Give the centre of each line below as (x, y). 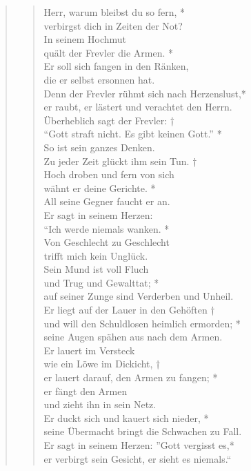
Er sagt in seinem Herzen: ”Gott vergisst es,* (139, 445)
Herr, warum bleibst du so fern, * (114, 12)
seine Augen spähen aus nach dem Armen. (133, 337)
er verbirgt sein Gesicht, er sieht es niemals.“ (138, 458)
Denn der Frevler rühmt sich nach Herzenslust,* (145, 93)
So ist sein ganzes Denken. (99, 147)
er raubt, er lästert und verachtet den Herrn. (138, 107)
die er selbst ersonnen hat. (99, 79)
